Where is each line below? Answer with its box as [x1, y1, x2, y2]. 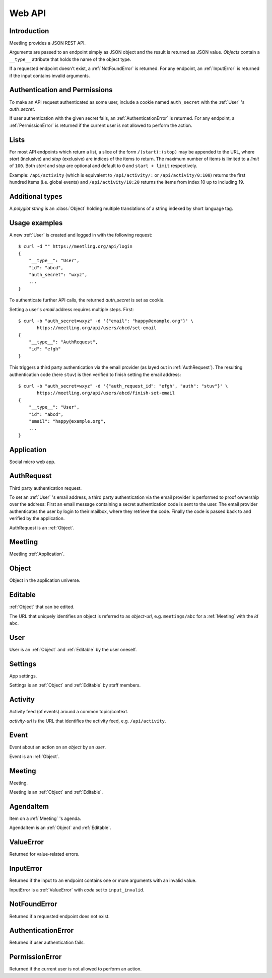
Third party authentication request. [9, 485, 82, 491]
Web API [9, 8, 46, 19]
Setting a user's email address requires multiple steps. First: [9, 306, 134, 312]
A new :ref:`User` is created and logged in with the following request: [9, 232, 153, 238]
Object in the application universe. [9, 577, 81, 583]
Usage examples [9, 218, 63, 227]
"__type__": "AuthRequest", [28, 339, 98, 345]
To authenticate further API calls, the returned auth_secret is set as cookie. [9, 297, 165, 303]
